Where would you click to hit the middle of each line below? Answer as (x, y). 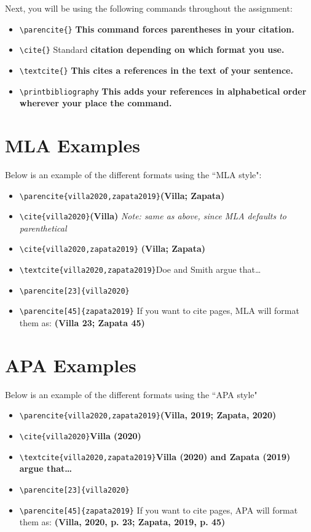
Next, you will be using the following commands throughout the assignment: (149, 8)
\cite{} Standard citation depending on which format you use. (152, 49)
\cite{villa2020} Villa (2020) (80, 436)
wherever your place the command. (96, 103)
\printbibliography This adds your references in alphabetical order (163, 91)
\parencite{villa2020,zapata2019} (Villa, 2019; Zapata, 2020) (148, 415)
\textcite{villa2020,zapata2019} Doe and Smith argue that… (140, 269)
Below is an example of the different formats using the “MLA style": (133, 174)
